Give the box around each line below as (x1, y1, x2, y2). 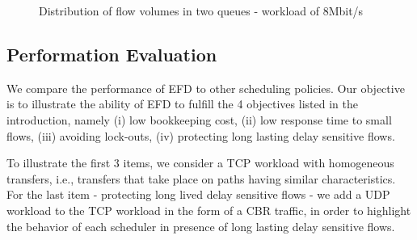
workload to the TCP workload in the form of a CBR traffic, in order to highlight (6, 201, 411, 218)
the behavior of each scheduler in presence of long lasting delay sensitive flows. (6, 217, 395, 234)
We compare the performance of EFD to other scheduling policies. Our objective (6, 79, 405, 96)
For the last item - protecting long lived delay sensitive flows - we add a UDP (6, 186, 390, 203)
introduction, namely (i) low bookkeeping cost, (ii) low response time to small (6, 111, 392, 128)
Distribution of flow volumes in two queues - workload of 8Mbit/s (39, 2, 364, 19)
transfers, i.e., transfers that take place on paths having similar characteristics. (6, 170, 396, 187)
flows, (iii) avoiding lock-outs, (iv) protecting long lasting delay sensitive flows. (6, 127, 395, 144)
